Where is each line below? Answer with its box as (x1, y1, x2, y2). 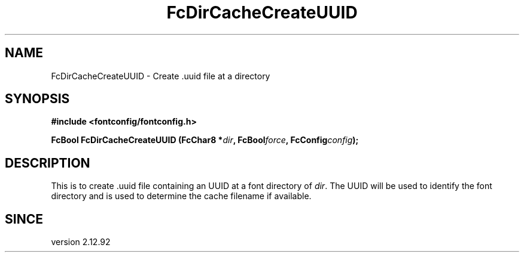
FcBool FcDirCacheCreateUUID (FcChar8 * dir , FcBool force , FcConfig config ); (51, 135, 359, 145)
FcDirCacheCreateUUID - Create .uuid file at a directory (51, 70, 270, 81)
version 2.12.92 (51, 237, 111, 247)
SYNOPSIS (5, 91, 70, 107)
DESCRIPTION (5, 155, 90, 171)
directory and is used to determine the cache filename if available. (51, 191, 312, 202)
